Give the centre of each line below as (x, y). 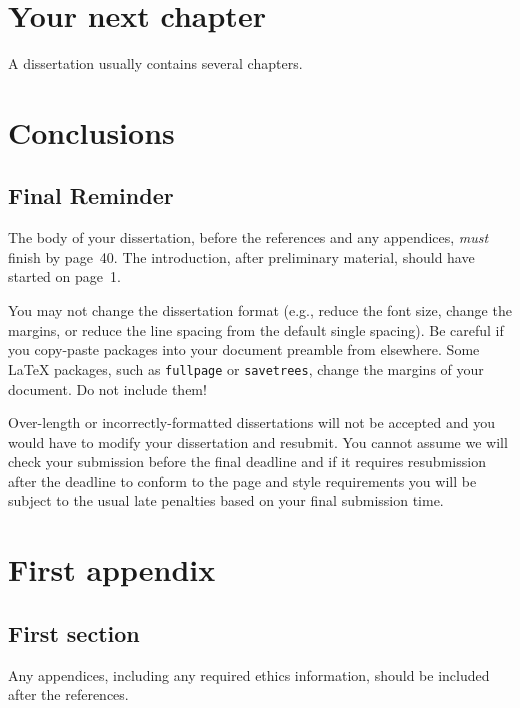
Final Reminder (91, 195)
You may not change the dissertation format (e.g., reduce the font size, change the (260, 310)
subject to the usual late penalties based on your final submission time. (226, 500)
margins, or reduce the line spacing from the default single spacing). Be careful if (256, 329)
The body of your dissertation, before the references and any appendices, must (248, 237)
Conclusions (91, 131)
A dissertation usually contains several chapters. (155, 63)
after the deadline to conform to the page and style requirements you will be (242, 480)
